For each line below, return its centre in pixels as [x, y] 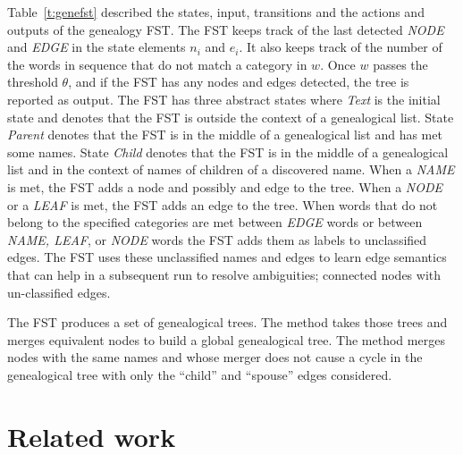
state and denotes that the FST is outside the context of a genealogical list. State [231, 117]
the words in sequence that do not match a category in [157, 64]
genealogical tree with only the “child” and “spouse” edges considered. [200, 374]
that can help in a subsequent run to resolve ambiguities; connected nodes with [224, 274]
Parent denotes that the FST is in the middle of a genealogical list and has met [225, 135]
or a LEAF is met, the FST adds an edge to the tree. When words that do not [223, 204]
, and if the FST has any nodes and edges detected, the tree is [239, 82]
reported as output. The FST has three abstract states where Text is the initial [224, 99]
